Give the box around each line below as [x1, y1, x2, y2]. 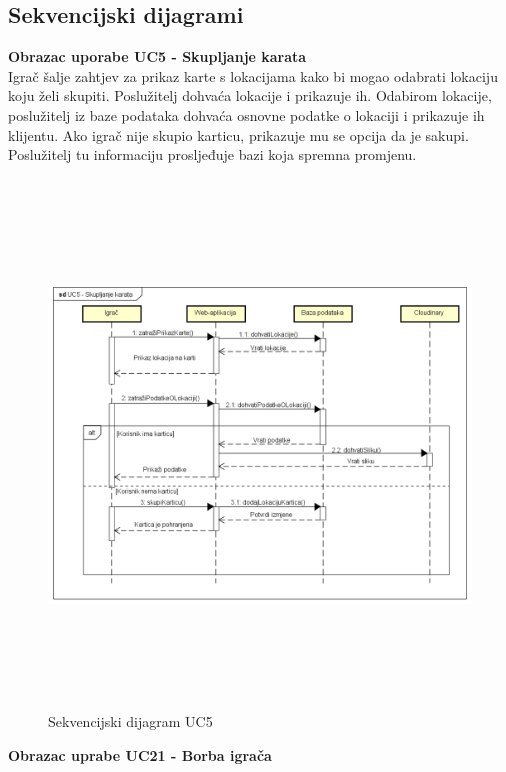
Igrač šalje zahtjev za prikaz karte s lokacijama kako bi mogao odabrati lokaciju [8, 65, 498, 86]
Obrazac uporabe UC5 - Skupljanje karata [8, 46, 307, 67]
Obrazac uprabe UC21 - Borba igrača [8, 745, 272, 766]
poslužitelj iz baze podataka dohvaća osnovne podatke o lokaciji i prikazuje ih [8, 104, 485, 125]
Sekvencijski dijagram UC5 [48, 711, 213, 732]
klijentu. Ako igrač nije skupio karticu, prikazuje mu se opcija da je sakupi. [8, 124, 469, 145]
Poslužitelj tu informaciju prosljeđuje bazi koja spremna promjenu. [8, 144, 417, 165]
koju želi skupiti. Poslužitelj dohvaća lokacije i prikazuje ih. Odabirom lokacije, [8, 85, 492, 106]
